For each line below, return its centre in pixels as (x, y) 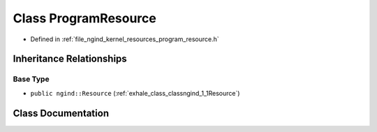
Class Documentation (61, 113)
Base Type (31, 79)
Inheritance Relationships (70, 59)
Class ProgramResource (84, 18)
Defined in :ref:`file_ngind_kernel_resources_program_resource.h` (125, 39)
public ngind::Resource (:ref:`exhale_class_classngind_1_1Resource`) (135, 93)
